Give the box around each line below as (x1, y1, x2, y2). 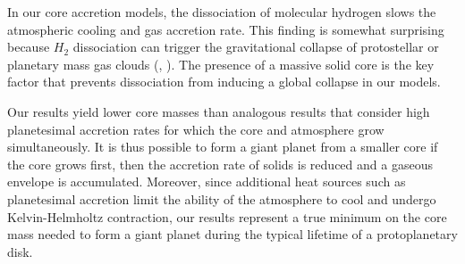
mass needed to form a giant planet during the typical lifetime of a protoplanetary (7, 225, 458, 243)
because (7, 37, 50, 56)
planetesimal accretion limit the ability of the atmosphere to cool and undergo (7, 189, 436, 208)
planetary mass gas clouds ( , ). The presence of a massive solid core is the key (7, 54, 435, 73)
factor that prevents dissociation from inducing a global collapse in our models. (7, 72, 441, 91)
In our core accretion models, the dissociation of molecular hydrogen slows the (7, 3, 436, 21)
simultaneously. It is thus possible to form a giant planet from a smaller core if (7, 137, 438, 156)
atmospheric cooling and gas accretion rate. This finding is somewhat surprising (7, 20, 444, 38)
